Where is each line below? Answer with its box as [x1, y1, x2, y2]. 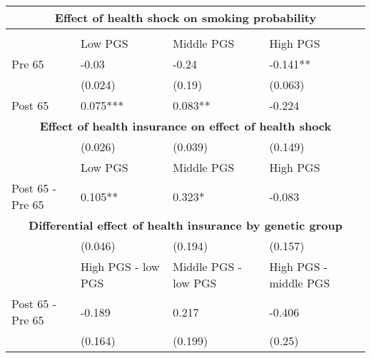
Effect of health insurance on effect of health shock [39, 118, 332, 134]
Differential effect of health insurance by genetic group [29, 217, 342, 233]
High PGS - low [80, 258, 160, 275]
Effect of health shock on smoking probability [54, 9, 317, 26]
